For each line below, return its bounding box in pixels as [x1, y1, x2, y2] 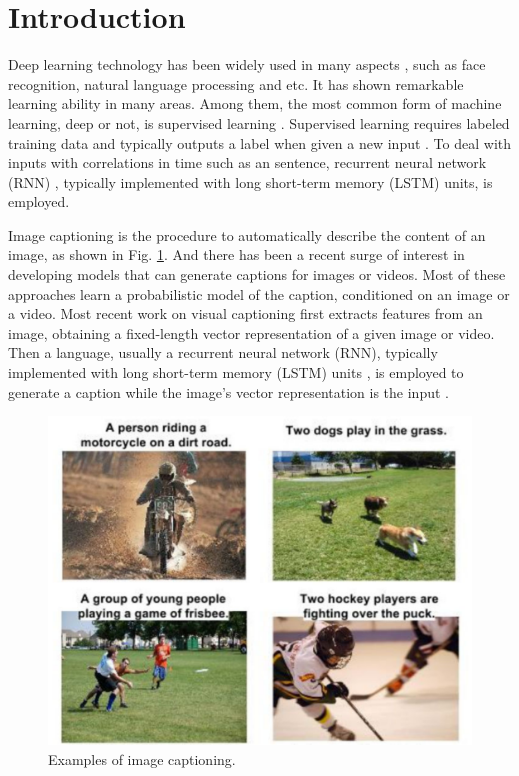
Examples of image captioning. [48, 748, 236, 769]
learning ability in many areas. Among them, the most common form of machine [8, 93, 502, 114]
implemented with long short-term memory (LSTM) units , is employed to [8, 362, 464, 383]
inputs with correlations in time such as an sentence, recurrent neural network [8, 152, 487, 173]
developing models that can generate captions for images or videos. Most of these [8, 264, 506, 285]
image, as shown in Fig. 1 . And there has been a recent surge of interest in [8, 244, 465, 265]
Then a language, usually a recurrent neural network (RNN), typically [8, 342, 438, 363]
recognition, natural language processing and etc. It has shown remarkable [8, 73, 464, 94]
